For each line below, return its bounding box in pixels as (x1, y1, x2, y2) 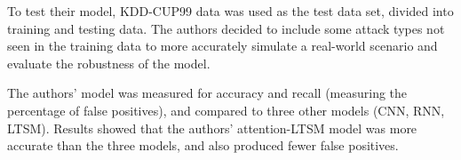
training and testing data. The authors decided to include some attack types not (7, 19, 445, 37)
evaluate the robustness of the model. (7, 53, 211, 72)
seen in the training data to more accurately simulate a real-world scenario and (7, 36, 438, 55)
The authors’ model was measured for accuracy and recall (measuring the (7, 84, 408, 102)
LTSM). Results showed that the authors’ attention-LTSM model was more (7, 118, 417, 137)
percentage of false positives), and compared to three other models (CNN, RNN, (7, 100, 445, 119)
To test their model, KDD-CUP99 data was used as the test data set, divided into (7, 2, 454, 20)
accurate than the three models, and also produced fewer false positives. (7, 136, 399, 155)
